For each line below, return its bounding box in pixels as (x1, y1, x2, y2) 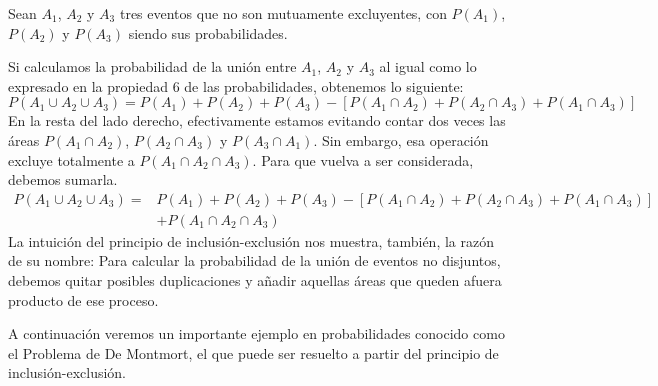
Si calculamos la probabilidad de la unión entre (8, 56, 297, 77)
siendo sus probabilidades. (128, 22, 288, 43)
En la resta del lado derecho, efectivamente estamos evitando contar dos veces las (8, 110, 506, 131)
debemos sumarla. (8, 169, 118, 190)
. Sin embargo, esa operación (313, 129, 489, 150)
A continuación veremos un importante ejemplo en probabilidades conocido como (8, 323, 505, 344)
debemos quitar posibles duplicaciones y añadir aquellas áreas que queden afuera (8, 270, 502, 290)
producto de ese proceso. (8, 289, 159, 310)
